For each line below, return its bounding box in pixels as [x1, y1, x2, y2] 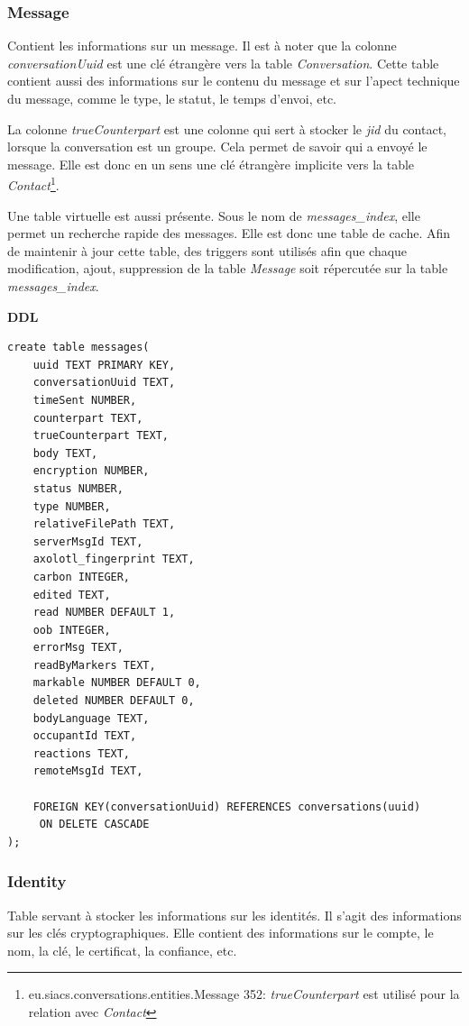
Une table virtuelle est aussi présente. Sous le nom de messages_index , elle [7, 206, 420, 224]
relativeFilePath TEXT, [32, 518, 176, 531]
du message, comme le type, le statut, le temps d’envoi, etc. [7, 89, 337, 107]
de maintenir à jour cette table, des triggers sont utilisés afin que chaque [7, 241, 408, 260]
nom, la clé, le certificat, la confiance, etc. [7, 940, 237, 959]
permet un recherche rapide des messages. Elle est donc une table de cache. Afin [7, 224, 451, 243]
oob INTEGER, [32, 623, 111, 637]
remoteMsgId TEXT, [32, 765, 143, 778]
